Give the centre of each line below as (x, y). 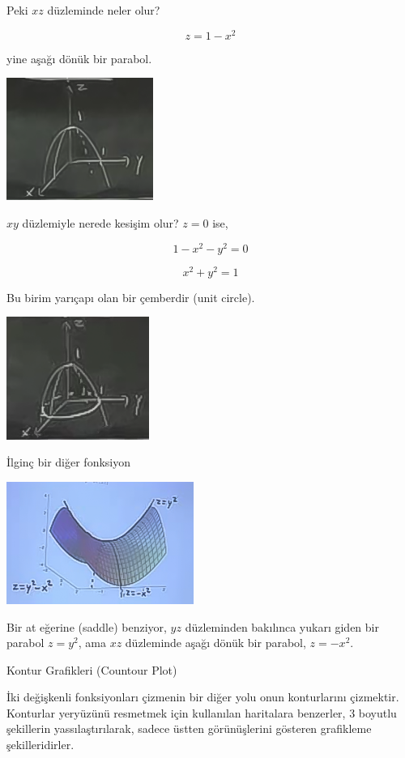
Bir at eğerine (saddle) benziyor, (87, 626)
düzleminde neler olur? (104, 10)
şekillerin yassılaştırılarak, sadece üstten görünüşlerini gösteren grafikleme (189, 728)
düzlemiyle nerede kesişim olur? (100, 223)
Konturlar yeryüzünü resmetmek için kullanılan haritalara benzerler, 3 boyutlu (202, 712)
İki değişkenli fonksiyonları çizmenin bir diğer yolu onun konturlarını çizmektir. (203, 697)
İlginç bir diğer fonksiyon (69, 462)
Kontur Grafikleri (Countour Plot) (92, 669)
